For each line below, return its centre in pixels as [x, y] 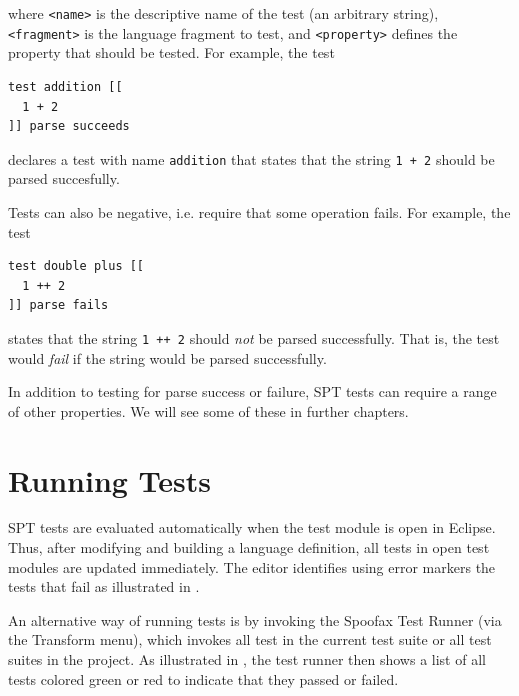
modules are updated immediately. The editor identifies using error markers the [252, 566]
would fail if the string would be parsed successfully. [167, 357]
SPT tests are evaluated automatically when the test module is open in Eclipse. [252, 527]
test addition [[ [65, 86]
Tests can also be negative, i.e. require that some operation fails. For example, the [259, 211]
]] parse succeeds [69, 126]
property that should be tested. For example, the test [171, 52]
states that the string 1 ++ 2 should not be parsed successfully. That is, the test [254, 337]
